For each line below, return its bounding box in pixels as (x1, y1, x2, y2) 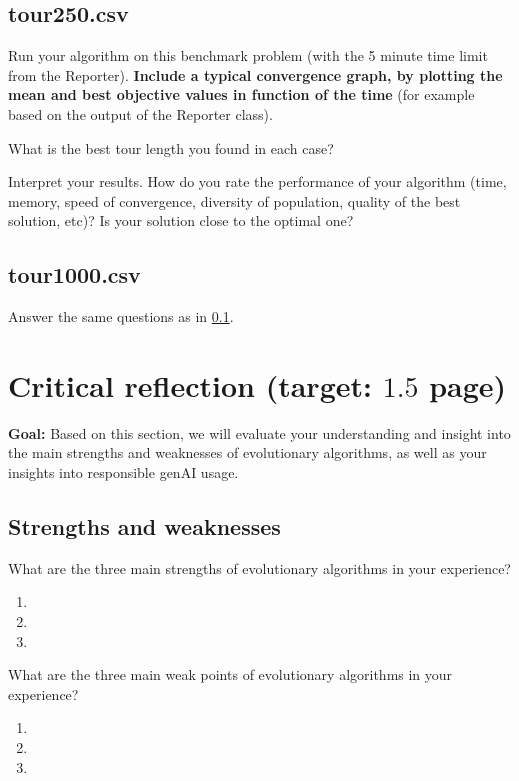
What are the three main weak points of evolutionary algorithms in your (8, 664, 453, 685)
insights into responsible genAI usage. (8, 462, 239, 483)
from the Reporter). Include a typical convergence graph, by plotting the (8, 64, 503, 85)
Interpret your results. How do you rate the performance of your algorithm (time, (8, 171, 507, 192)
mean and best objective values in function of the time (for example (8, 84, 475, 105)
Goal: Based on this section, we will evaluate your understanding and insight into (8, 422, 511, 443)
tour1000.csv (8, 259, 141, 290)
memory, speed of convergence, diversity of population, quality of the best (8, 190, 461, 211)
